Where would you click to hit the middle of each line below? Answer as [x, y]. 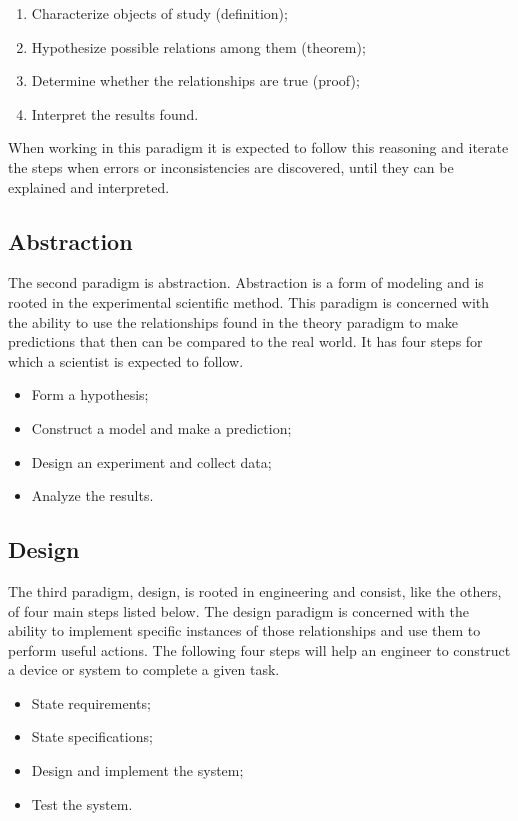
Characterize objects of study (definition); [159, 13]
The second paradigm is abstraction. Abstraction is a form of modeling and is [246, 282]
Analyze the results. [92, 495]
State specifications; [92, 736]
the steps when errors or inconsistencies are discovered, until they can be [231, 166]
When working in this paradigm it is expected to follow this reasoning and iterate [258, 147]
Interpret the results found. [115, 113]
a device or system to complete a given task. [144, 669]
